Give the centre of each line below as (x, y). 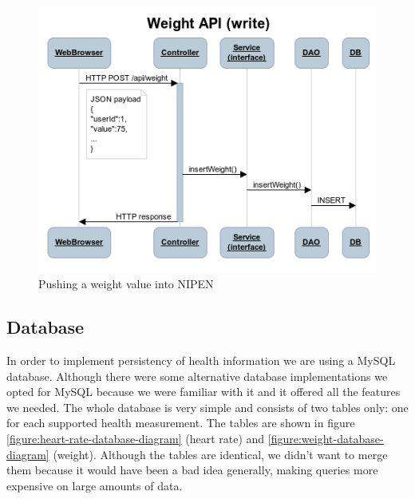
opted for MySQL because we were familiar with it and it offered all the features (204, 392)
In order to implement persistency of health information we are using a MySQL (201, 360)
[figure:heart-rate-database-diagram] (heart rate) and (136, 439)
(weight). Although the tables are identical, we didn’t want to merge (220, 454)
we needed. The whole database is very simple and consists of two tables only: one (207, 407)
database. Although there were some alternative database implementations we (197, 376)
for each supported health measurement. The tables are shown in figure (181, 423)
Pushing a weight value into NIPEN (126, 284)
